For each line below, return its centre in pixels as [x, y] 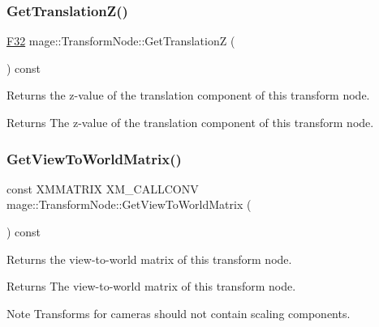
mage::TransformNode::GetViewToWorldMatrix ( [129, 204]
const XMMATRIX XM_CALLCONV [103, 188]
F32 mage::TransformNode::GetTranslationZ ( [121, 41]
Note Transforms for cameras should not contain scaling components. [179, 313]
